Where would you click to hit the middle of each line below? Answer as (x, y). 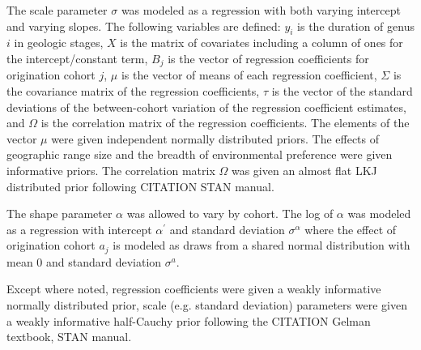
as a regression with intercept (79, 229)
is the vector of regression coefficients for (268, 58)
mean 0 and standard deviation (84, 261)
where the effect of (351, 229)
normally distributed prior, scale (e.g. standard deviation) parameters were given (207, 305)
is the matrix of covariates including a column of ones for (262, 43)
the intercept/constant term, (77, 58)
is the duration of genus (356, 26)
